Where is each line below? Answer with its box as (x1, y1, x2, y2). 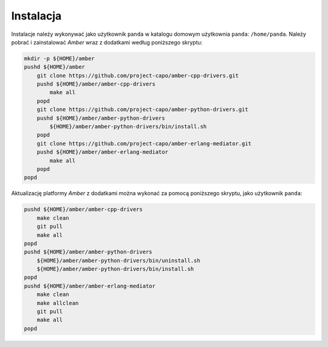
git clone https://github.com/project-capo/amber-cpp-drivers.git (36, 72, 239, 79)
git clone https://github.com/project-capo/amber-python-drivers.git (36, 106, 248, 113)
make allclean (36, 300, 79, 306)
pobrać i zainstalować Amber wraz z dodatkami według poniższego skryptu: (11, 38, 203, 46)
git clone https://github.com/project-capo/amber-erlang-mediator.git (36, 140, 252, 147)
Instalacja (11, 9, 62, 22)
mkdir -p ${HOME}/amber (24, 55, 95, 62)
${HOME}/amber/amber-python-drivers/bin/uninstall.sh (36, 257, 200, 264)
